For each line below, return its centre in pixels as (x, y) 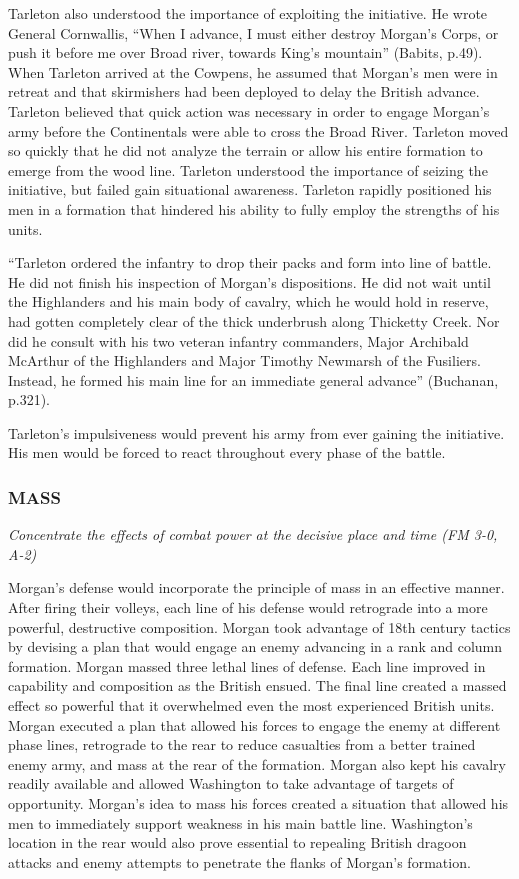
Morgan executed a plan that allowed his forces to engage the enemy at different (254, 724)
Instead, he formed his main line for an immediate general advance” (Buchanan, (253, 379)
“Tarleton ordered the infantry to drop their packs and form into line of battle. (250, 262)
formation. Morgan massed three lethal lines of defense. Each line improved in (247, 665)
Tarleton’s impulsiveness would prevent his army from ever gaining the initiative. (256, 432)
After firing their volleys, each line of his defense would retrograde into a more (248, 607)
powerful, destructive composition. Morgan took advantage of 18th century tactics (259, 626)
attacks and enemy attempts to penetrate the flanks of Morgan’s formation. (239, 861)
